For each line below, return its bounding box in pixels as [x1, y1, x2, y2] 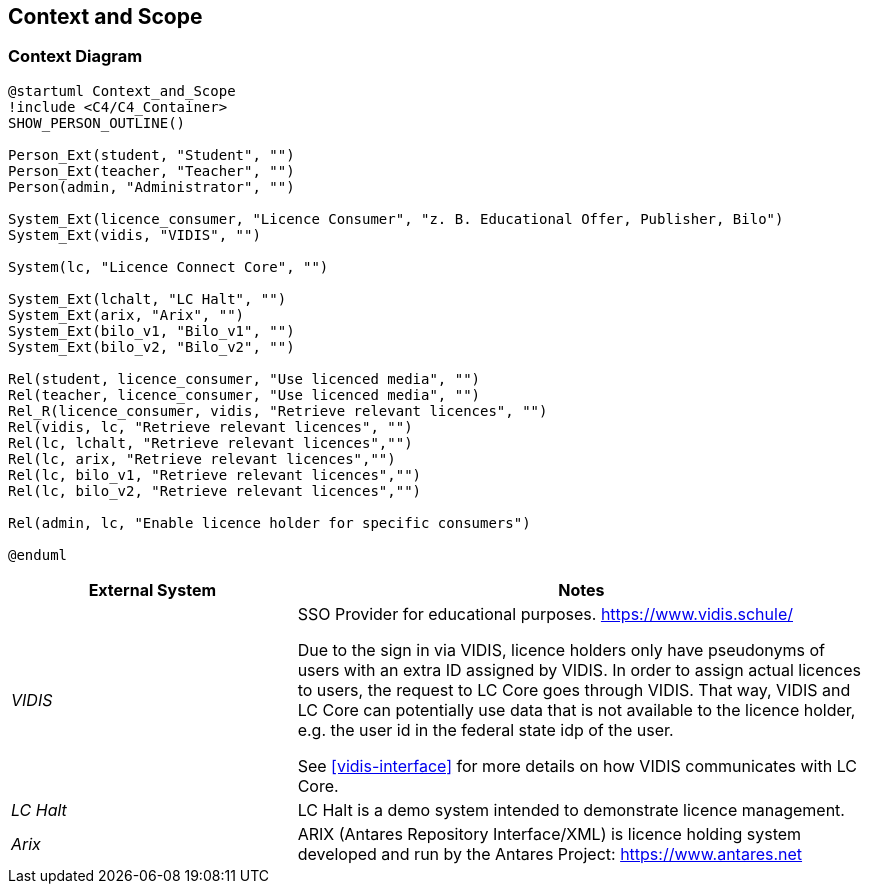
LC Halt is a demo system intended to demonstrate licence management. [297, 799, 845, 820]
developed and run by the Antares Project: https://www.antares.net [297, 843, 803, 864]
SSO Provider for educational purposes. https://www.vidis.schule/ [297, 603, 793, 624]
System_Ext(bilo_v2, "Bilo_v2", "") [8, 338, 295, 355]
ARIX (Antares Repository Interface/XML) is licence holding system [297, 823, 802, 844]
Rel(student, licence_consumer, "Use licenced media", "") [8, 370, 481, 387]
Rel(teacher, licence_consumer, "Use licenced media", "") [8, 386, 481, 403]
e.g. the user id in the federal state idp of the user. [297, 719, 674, 740]
